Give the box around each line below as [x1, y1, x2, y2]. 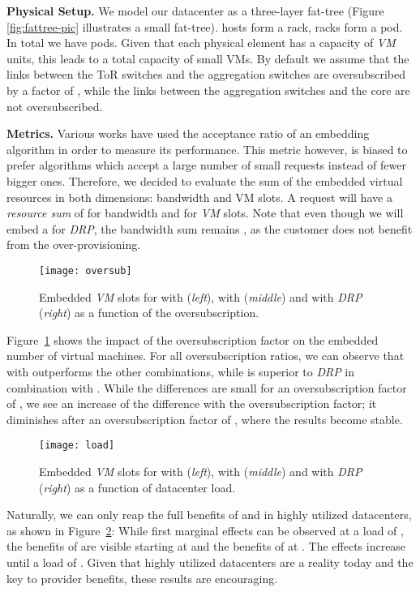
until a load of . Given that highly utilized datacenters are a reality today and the [6, 553, 414, 570]
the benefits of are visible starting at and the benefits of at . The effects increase [6, 538, 406, 555]
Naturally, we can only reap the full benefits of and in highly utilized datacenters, [6, 506, 412, 523]
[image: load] [39, 440, 115, 452]
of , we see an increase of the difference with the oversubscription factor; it [6, 395, 377, 412]
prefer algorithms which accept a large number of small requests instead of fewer [6, 157, 406, 174]
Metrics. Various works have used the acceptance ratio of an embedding [6, 125, 370, 142]
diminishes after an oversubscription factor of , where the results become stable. [6, 410, 403, 427]
